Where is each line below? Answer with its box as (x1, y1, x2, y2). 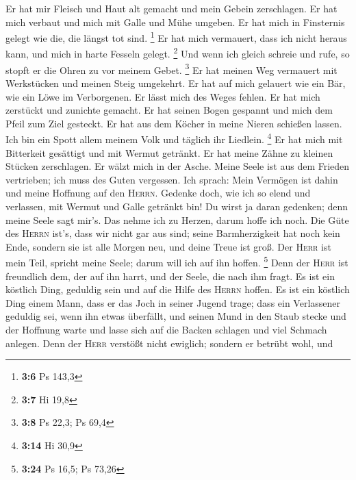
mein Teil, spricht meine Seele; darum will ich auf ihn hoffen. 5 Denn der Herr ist (5, 253, 348, 269)
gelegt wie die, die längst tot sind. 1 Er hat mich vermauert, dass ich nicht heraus (5, 29, 347, 45)
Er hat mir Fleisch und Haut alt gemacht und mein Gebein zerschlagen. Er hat (5, 1, 338, 15)
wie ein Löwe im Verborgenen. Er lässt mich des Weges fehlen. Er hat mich (5, 89, 320, 103)
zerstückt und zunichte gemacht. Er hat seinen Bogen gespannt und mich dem (5, 103, 333, 117)
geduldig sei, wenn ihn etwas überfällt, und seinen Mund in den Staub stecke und (5, 309, 346, 323)
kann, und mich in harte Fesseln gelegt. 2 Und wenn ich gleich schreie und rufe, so (5, 45, 350, 61)
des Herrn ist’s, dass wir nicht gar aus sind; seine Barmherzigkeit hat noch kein (5, 226, 340, 240)
